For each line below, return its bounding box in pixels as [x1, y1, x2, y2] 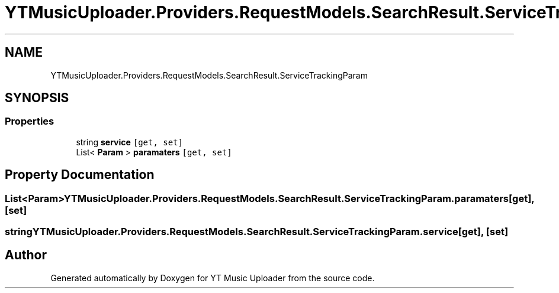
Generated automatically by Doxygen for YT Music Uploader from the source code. [50, 272, 375, 283]
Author [5, 248, 47, 263]
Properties [5, 115, 54, 128]
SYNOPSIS [5, 90, 69, 106]
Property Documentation [5, 167, 155, 183]
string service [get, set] [76, 136, 184, 147]
